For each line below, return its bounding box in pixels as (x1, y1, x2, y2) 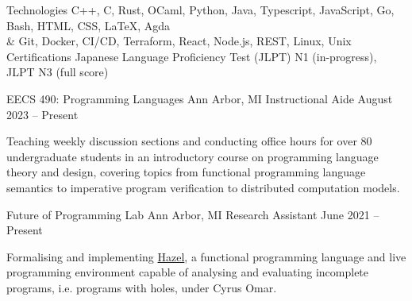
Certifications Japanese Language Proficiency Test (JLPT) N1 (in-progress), (6, 48, 377, 64)
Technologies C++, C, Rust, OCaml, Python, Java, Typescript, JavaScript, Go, (6, 2, 395, 17)
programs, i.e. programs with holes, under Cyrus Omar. (6, 279, 277, 295)
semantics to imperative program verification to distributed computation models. (6, 179, 400, 195)
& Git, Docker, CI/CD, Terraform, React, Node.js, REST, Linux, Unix (6, 33, 352, 49)
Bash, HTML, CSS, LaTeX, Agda (6, 17, 170, 33)
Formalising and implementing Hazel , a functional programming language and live (6, 248, 406, 264)
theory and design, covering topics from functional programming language (6, 164, 366, 180)
